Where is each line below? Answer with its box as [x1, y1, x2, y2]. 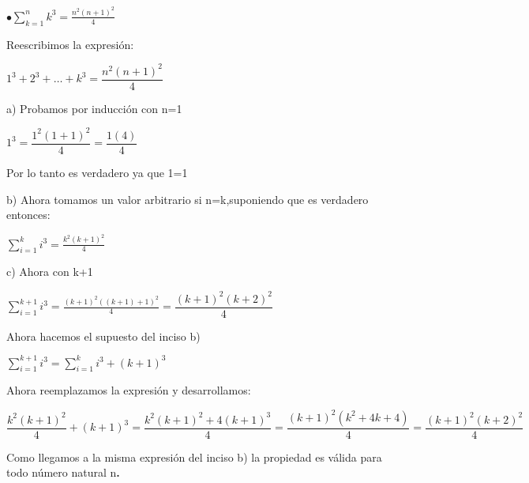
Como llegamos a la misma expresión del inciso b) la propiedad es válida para [6, 448, 382, 465]
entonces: [6, 206, 51, 223]
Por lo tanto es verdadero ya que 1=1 [6, 164, 188, 180]
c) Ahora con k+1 [6, 263, 93, 280]
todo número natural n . [6, 464, 120, 481]
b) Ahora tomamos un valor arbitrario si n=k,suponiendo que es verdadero [6, 191, 369, 207]
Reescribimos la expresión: [6, 36, 134, 52]
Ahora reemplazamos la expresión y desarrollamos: [6, 382, 251, 398]
